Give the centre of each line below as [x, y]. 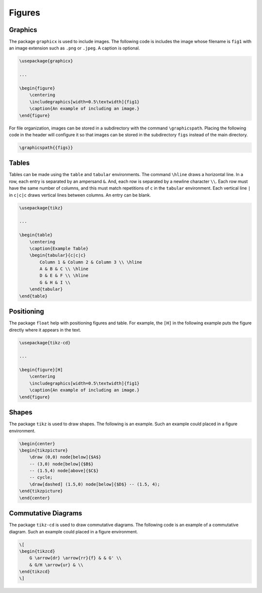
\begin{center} [37, 443]
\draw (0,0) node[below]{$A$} [65, 457]
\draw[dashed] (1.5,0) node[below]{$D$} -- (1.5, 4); [95, 484]
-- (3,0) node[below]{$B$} [62, 464]
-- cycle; [41, 477]
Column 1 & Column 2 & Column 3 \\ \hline [91, 262]
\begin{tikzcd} [37, 551]
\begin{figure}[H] [41, 370]
